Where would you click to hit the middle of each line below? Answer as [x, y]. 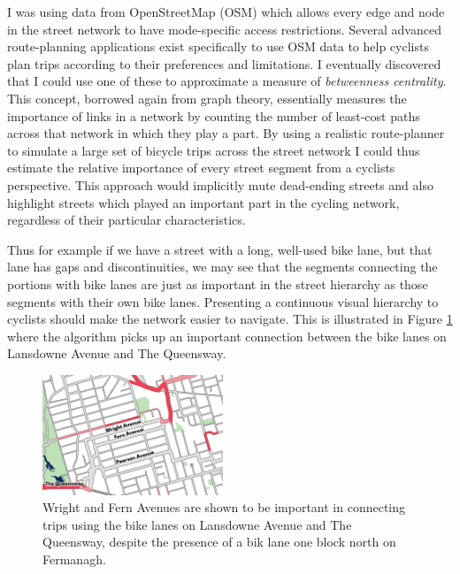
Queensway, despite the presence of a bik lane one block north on [219, 542]
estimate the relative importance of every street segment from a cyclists [201, 168]
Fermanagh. [74, 559]
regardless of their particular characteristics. [126, 220]
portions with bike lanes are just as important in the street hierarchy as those [218, 283]
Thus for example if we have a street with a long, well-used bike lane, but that [220, 249]
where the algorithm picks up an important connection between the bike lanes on [227, 336]
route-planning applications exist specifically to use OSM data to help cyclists [218, 46]
